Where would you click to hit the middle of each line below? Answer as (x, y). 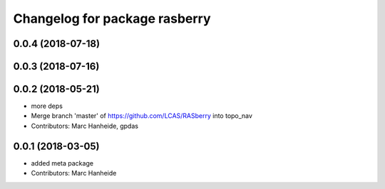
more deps (47, 106)
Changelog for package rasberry (112, 18)
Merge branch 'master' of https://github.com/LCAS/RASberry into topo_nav (142, 116)
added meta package (62, 163)
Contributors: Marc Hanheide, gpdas (85, 126)
